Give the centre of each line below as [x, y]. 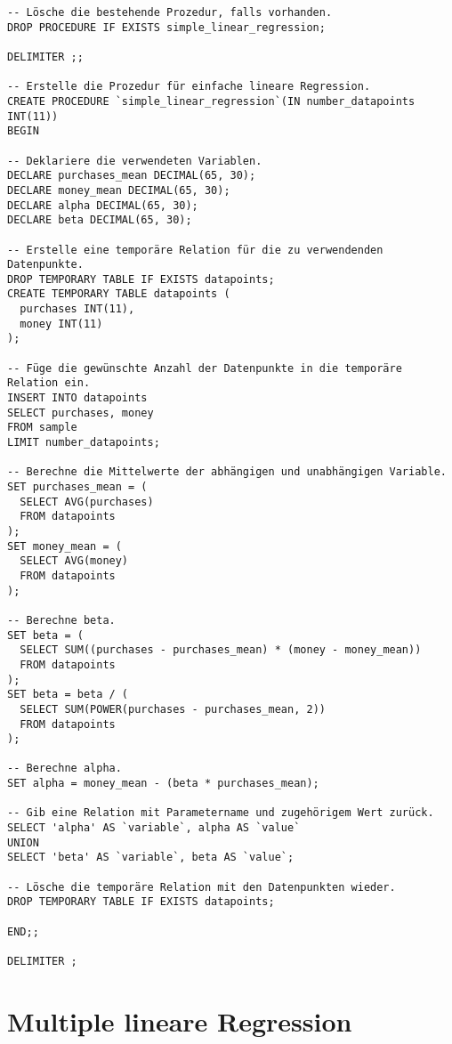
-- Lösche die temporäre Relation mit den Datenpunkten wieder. [202, 887]
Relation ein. [49, 383]
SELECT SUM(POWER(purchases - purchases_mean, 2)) [173, 709]
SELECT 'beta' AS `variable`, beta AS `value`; [151, 858]
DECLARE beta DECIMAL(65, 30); [100, 220]
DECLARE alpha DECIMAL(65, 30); [103, 205]
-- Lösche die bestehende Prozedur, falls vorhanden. [170, 12]
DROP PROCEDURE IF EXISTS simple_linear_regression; [166, 27]
